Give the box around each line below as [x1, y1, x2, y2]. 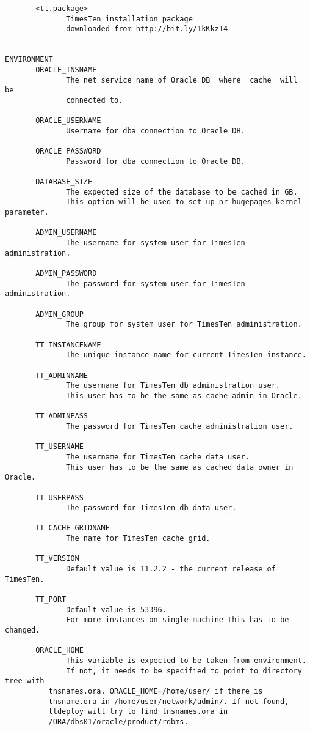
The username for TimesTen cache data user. [66, 452, 250, 461]
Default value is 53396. [66, 605, 167, 614]
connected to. [66, 95, 123, 105]
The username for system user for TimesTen [66, 239, 245, 248]
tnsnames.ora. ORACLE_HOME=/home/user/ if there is [48, 686, 263, 696]
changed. [5, 626, 40, 635]
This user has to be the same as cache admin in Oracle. [66, 391, 302, 400]
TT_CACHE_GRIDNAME [35, 524, 110, 533]
